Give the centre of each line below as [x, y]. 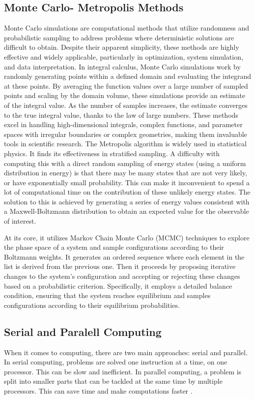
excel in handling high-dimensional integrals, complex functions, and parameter [123, 124]
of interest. [20, 221]
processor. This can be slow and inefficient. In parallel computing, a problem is [123, 371]
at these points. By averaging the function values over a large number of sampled [126, 85]
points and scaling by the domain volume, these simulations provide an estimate [125, 95]
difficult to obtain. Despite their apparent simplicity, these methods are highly [122, 47]
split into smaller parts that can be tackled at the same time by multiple [113, 381]
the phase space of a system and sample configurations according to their [114, 247]
